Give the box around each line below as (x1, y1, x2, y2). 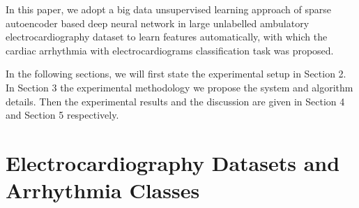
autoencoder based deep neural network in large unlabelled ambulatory (6, 15, 310, 30)
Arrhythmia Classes (6, 176, 200, 205)
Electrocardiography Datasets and (6, 148, 340, 177)
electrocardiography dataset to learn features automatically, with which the (6, 29, 328, 44)
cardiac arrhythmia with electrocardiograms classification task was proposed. (6, 43, 334, 57)
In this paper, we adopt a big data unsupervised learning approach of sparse (6, 2, 331, 16)
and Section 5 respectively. (6, 107, 119, 122)
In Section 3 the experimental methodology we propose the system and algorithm (6, 80, 353, 94)
